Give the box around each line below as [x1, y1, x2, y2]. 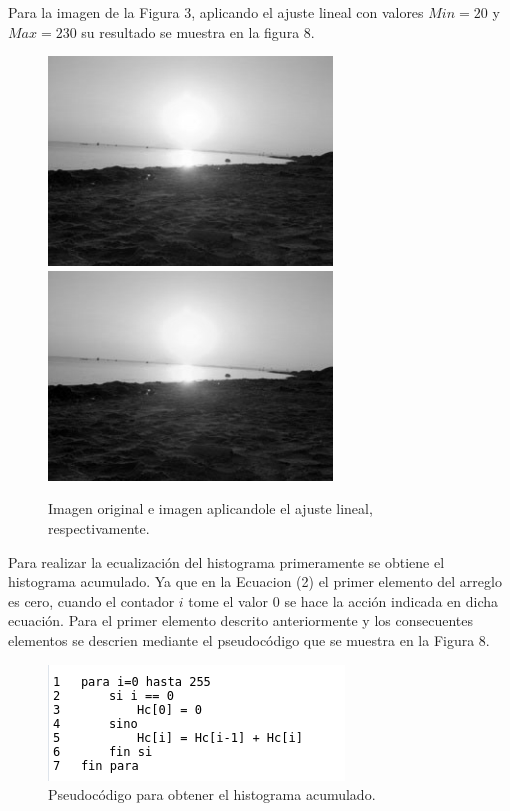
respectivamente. [48, 517, 150, 538]
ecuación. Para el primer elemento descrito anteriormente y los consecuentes [8, 610, 473, 631]
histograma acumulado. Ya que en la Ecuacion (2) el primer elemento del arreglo [8, 571, 502, 592]
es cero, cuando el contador [8, 590, 175, 611]
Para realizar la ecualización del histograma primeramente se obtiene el [8, 551, 445, 572]
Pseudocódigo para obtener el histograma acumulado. [48, 784, 376, 805]
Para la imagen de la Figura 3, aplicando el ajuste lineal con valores [8, 2, 424, 22]
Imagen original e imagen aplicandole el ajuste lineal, [48, 498, 373, 519]
